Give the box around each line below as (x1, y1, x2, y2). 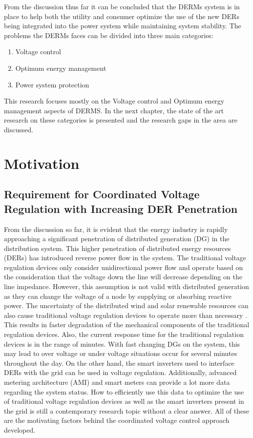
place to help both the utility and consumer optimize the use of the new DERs (4, 11, 239, 21)
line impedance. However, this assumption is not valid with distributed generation (4, 281, 249, 292)
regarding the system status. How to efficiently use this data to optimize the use (4, 386, 244, 396)
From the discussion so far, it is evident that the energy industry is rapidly (4, 224, 228, 234)
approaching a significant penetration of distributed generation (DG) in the (4, 233, 230, 244)
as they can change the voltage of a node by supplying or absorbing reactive (4, 291, 232, 301)
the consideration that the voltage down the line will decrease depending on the (4, 271, 242, 282)
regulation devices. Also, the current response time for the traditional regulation (4, 329, 244, 339)
